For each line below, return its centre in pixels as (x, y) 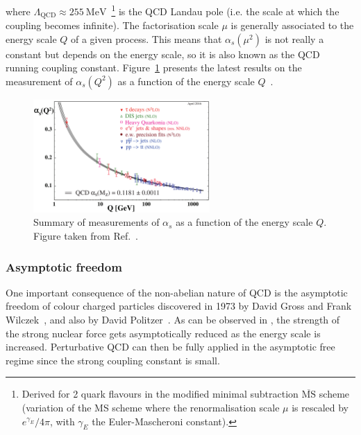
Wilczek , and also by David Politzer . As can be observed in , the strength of (173, 320)
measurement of (39, 81)
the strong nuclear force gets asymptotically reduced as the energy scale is (163, 333)
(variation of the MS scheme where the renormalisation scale (151, 408)
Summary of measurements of (96, 222)
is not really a (294, 38)
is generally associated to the (292, 25)
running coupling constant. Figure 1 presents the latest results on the (154, 68)
